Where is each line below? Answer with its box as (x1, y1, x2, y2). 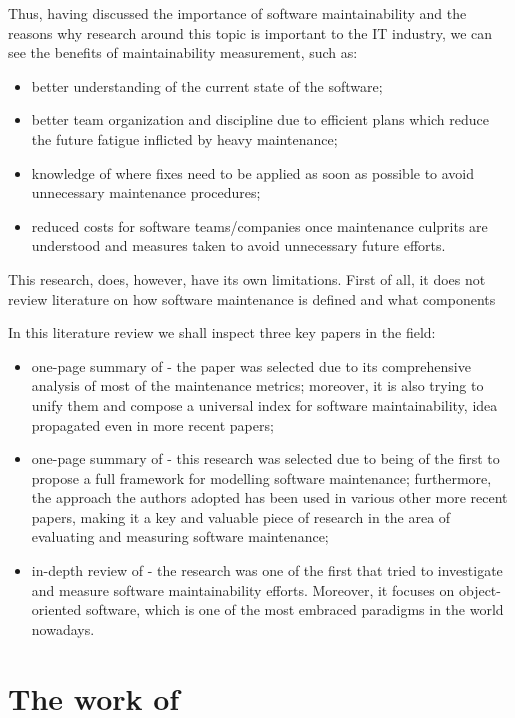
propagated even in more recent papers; (31, 414, 274, 435)
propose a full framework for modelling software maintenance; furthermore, (31, 467, 492, 488)
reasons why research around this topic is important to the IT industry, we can (8, 22, 493, 43)
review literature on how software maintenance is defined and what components (8, 288, 496, 309)
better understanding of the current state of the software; (31, 75, 383, 96)
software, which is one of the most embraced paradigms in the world (85, 599, 504, 620)
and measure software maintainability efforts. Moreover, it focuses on (31, 579, 455, 600)
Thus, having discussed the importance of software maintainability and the (8, 3, 467, 23)
